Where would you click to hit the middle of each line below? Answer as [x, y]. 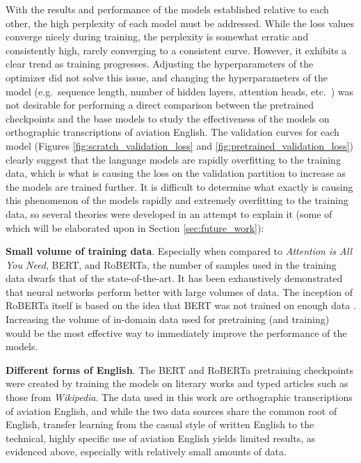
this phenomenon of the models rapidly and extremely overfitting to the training [177, 200]
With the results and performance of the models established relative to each [167, 9]
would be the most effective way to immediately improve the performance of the [176, 332]
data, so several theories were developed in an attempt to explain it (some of [169, 213]
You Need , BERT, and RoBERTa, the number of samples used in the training [171, 264]
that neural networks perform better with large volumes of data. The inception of [179, 291]
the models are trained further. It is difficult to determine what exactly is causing [179, 186]
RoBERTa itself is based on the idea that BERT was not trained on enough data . [181, 305]
